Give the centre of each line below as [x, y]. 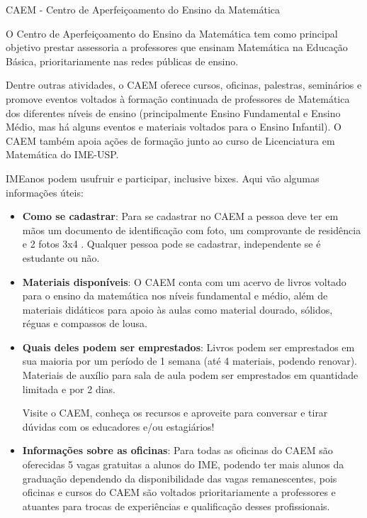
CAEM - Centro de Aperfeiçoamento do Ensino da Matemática [143, 9]
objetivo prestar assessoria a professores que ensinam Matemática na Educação [177, 47]
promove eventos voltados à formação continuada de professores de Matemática [178, 98]
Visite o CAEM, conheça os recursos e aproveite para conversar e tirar [175, 413]
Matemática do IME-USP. [62, 154]
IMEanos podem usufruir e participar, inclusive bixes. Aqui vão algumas [163, 178]
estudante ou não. [61, 257]
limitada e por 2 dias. [69, 388]
